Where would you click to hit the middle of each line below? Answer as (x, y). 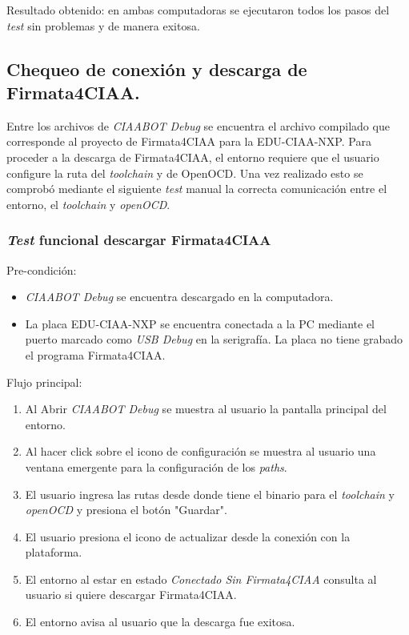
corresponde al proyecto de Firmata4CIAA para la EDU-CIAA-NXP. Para (189, 141)
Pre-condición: (42, 269)
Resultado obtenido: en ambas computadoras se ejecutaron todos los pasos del (198, 10)
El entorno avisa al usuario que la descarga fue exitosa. (160, 622)
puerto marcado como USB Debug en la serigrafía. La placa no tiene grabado (214, 339)
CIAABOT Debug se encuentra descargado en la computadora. (179, 297)
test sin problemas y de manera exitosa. (103, 25)
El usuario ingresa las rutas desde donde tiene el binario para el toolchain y (210, 494)
